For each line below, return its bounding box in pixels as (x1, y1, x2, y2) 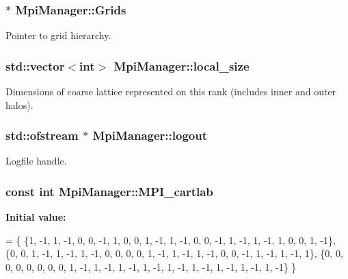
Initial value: (5, 210, 66, 224)
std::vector (5, 57, 65, 74)
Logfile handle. (5, 154, 67, 168)
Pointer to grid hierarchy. (5, 28, 111, 43)
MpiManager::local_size (113, 57, 250, 74)
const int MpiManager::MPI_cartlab (5, 182, 213, 199)
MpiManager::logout (92, 127, 208, 144)
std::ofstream (5, 127, 79, 144)
